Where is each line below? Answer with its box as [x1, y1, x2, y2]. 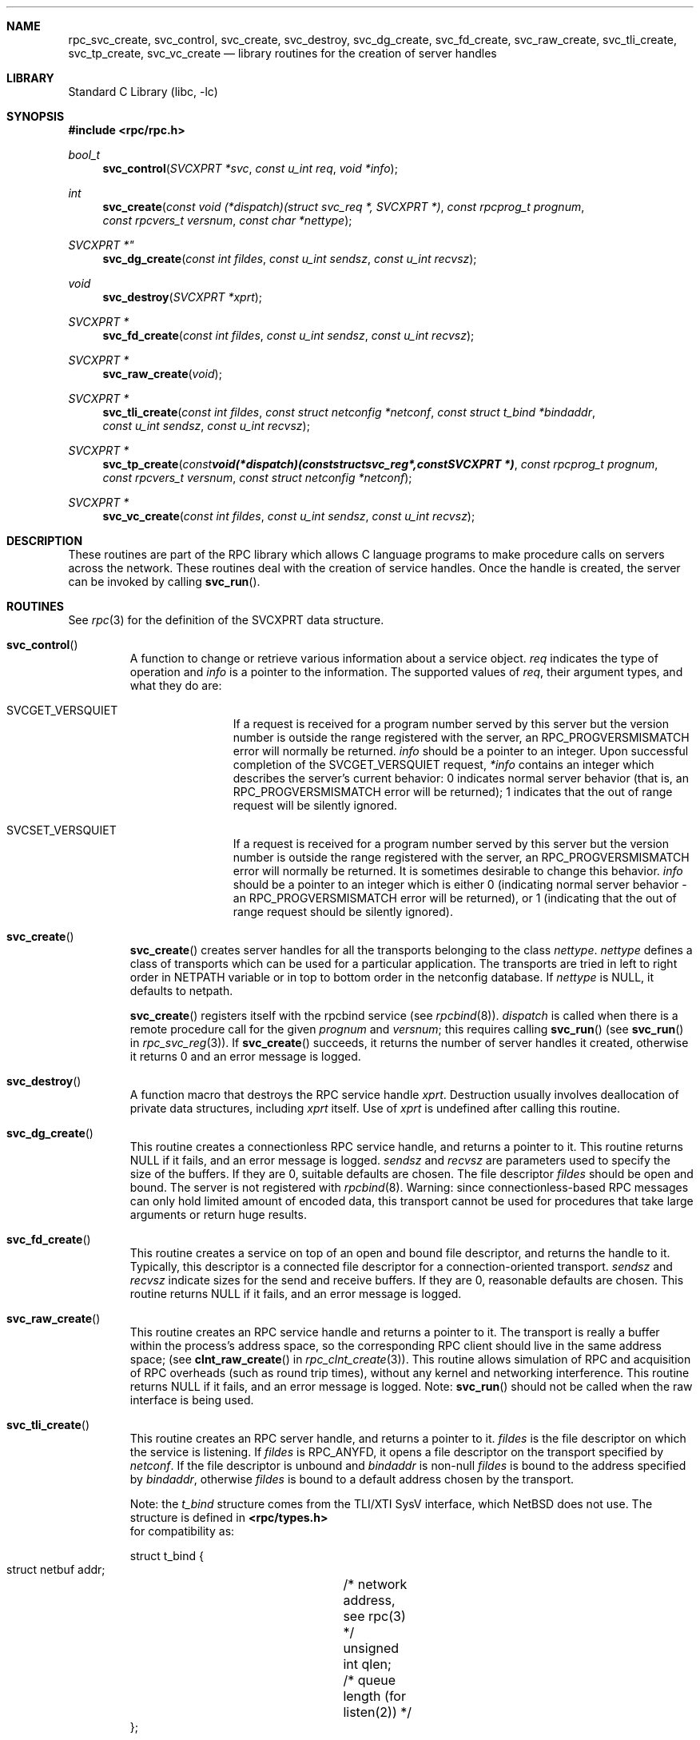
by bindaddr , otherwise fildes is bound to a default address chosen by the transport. [129, 1472, 575, 1486]
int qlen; [343, 1656, 392, 1672]
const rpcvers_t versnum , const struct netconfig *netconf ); [102, 471, 412, 484]
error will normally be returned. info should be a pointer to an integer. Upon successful [233, 744, 689, 758]
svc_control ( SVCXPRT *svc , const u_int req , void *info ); [102, 161, 398, 175]
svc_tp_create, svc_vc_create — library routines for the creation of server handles [68, 46, 497, 60]
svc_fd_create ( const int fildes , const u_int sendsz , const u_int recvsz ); [102, 328, 475, 342]
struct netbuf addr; [6, 1563, 105, 1576]
